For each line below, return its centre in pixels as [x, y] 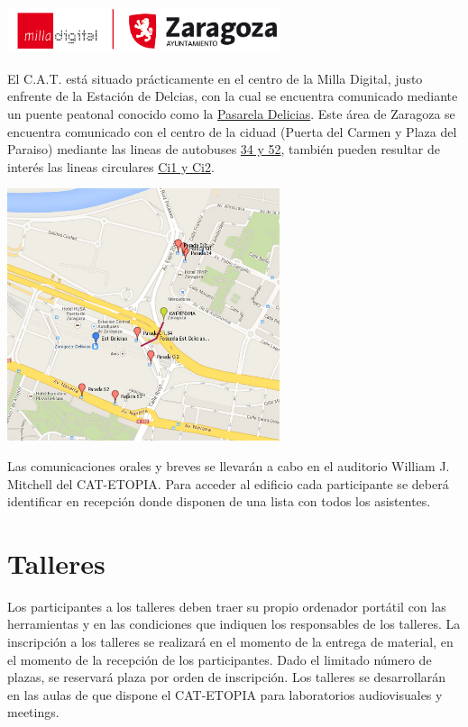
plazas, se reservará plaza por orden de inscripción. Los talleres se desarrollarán [227, 677]
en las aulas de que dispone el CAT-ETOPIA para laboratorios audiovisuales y [225, 694]
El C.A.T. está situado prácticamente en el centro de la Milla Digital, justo [215, 78]
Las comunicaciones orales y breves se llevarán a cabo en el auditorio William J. [229, 465]
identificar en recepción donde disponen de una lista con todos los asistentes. [219, 501]
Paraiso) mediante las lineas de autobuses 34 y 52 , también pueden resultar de [224, 149]
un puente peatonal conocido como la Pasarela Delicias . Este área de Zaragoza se [231, 114]
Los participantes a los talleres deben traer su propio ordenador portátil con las [227, 606]
